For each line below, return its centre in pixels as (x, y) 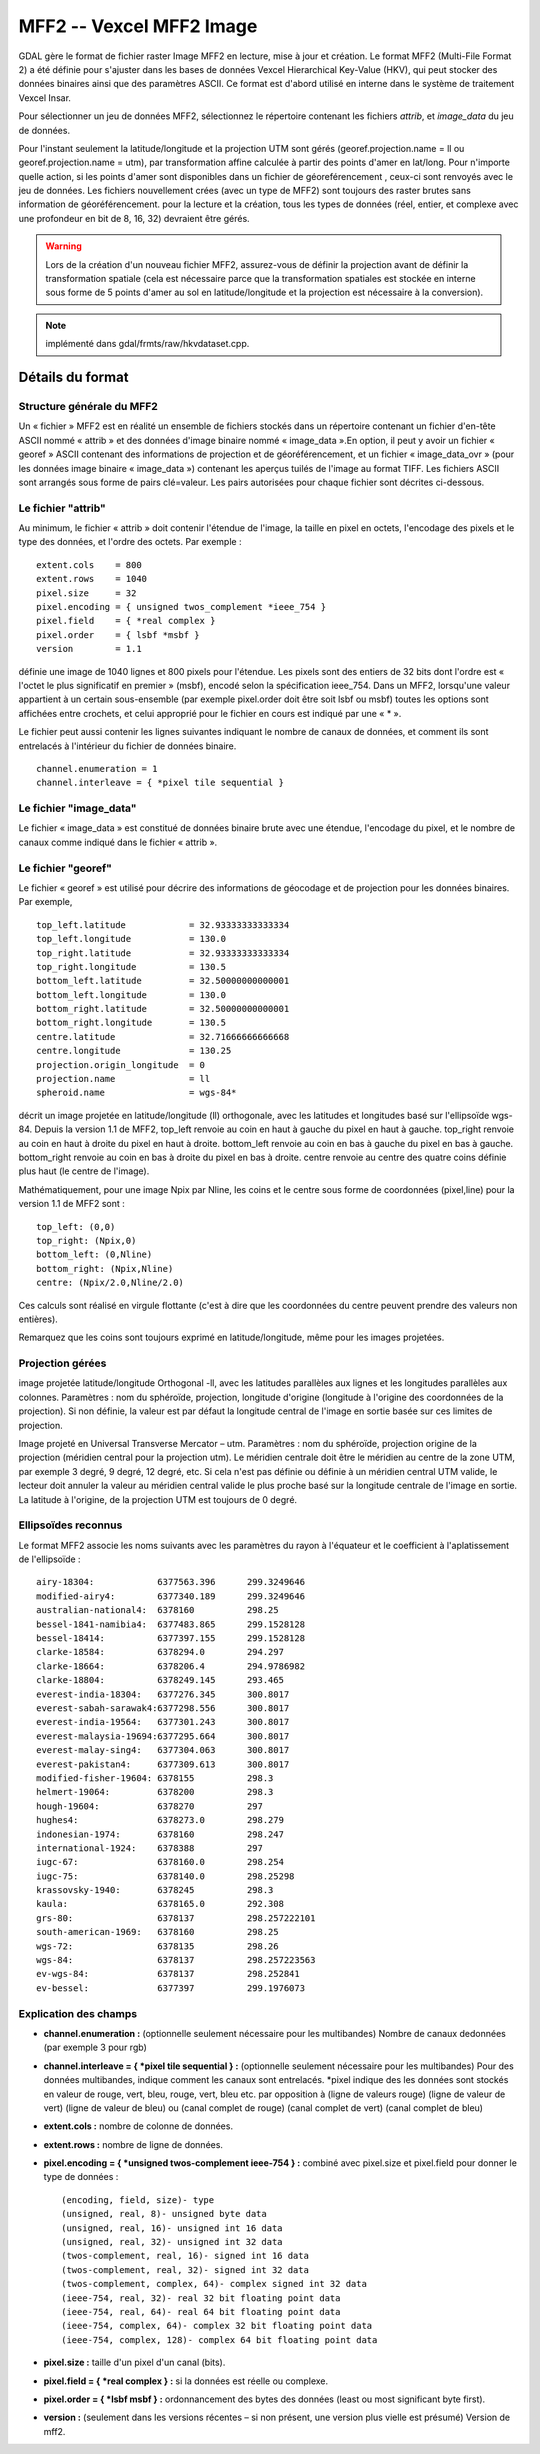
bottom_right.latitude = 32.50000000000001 (163, 1009)
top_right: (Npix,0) (86, 1240)
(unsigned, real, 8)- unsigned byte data (164, 2214)
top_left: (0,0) (76, 1226)
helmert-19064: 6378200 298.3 (155, 1792)
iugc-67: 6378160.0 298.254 (160, 1862)
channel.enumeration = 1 (97, 768)
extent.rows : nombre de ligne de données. (133, 2144)
